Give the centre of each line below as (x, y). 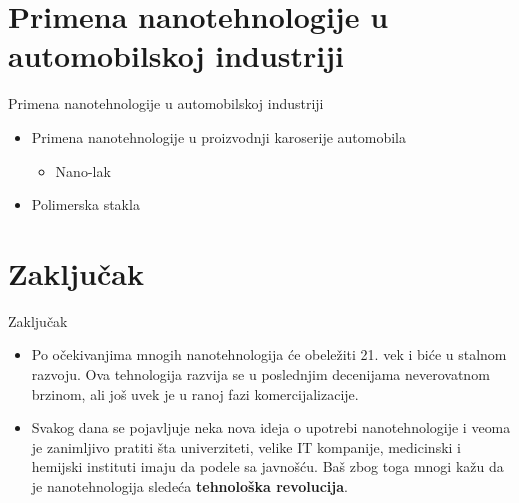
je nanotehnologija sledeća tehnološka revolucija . (189, 485)
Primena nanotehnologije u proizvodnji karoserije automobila (219, 136)
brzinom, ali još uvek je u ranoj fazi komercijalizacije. (195, 393)
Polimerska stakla (85, 204)
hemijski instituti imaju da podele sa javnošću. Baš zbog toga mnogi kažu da (267, 466)
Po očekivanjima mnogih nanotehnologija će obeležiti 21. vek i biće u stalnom (269, 354)
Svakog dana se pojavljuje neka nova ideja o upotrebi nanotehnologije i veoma (271, 427)
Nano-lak (83, 170)
